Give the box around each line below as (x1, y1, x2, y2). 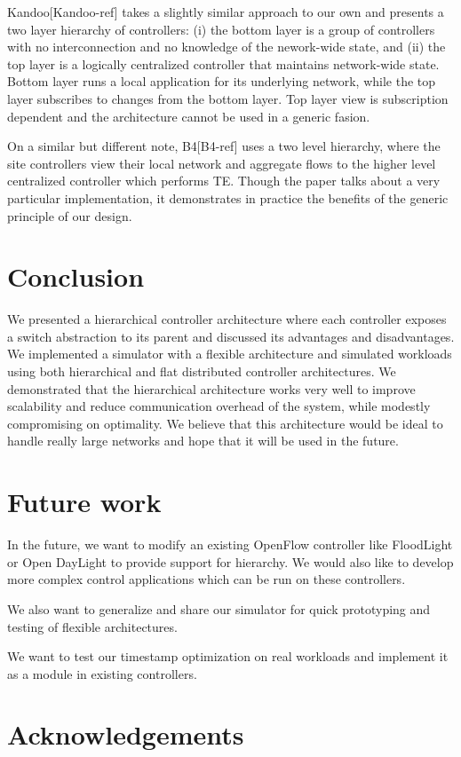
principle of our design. (7, 206, 132, 225)
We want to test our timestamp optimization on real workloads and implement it (7, 647, 449, 666)
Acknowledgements (7, 716, 244, 753)
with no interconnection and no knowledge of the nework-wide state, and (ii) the (7, 37, 446, 56)
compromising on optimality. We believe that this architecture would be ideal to (7, 414, 443, 432)
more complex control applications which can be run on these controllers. (7, 570, 406, 588)
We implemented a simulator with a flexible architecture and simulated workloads (7, 344, 452, 363)
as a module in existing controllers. (7, 664, 197, 682)
